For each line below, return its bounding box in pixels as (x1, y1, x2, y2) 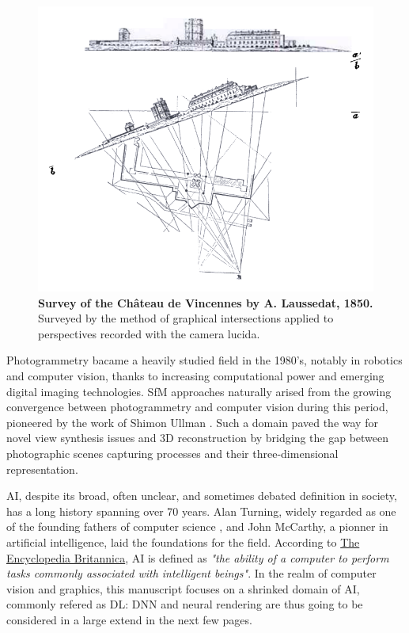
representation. (6, 460, 78, 477)
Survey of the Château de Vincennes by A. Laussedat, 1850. (38, 294, 373, 311)
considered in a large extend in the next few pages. (6, 611, 252, 627)
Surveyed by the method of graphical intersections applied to (38, 310, 334, 326)
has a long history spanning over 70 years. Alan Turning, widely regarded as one (6, 502, 396, 519)
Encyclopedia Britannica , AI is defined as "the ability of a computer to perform (6, 549, 389, 566)
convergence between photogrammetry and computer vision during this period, (6, 398, 388, 415)
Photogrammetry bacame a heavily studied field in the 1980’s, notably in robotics (6, 352, 403, 368)
